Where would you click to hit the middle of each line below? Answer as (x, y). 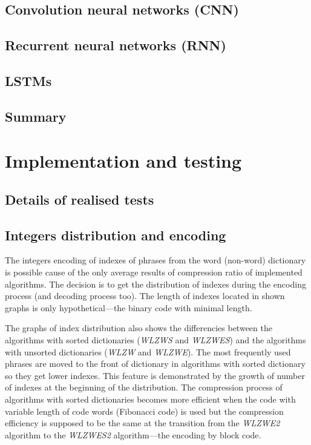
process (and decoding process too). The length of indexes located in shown (145, 296)
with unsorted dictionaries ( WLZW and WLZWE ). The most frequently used (148, 351)
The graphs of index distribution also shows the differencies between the (139, 328)
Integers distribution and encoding (116, 235)
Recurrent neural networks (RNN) (116, 45)
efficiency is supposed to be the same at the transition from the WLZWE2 (142, 423)
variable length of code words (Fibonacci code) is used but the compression (144, 411)
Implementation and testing (123, 161)
